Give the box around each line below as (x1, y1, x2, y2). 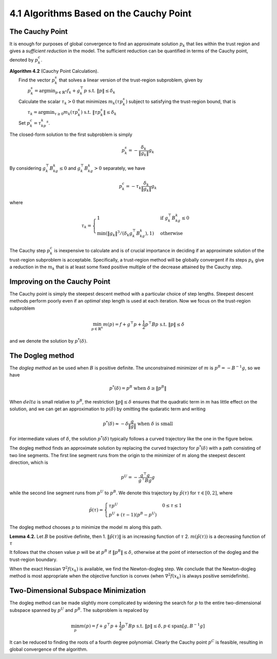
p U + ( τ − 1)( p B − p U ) (108, 511, 157, 518)
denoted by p (9, 56, 38, 63)
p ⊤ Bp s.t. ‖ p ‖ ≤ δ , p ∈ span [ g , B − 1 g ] (122, 622, 205, 629)
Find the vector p (18, 77, 55, 83)
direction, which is (9, 460, 48, 466)
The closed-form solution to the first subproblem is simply (9, 131, 133, 137)
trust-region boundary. (9, 556, 57, 563)
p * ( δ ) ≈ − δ (103, 420, 129, 427)
